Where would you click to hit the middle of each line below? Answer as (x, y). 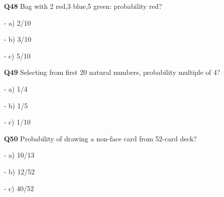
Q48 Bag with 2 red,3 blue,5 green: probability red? (83, 6)
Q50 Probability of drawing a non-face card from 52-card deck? (100, 138)
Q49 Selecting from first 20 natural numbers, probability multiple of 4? (112, 72)
